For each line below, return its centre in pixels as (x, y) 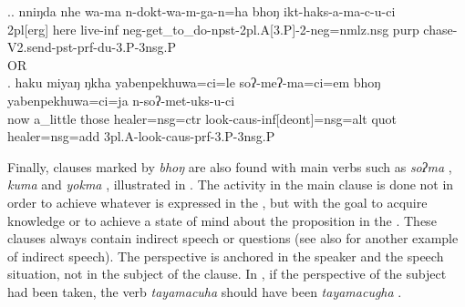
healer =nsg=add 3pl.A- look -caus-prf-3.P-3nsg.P (141, 136)
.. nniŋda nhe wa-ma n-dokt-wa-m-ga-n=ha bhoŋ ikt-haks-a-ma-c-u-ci (201, 11)
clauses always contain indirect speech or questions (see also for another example (233, 238)
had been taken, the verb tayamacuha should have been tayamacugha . (205, 291)
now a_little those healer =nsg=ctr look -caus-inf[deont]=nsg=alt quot (202, 118)
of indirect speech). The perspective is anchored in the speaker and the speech (226, 256)
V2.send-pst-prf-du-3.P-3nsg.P (92, 47)
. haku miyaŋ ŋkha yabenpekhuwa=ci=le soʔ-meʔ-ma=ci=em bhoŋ (194, 82)
